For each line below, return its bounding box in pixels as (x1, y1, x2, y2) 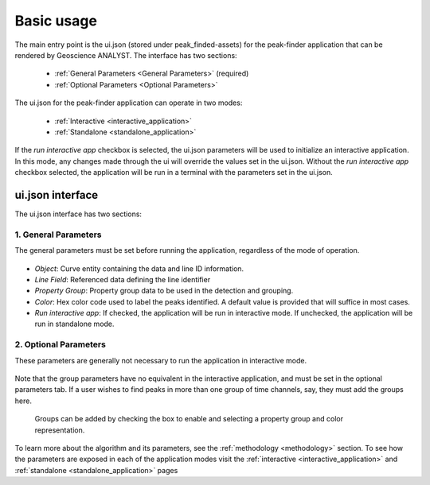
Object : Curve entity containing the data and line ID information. (34, 263, 244, 274)
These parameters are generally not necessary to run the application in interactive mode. (14, 355, 307, 365)
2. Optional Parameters (14, 339, 107, 350)
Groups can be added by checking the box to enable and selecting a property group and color (34, 414, 344, 424)
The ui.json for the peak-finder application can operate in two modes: (14, 98, 243, 107)
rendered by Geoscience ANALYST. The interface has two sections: (14, 50, 238, 60)
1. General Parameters (14, 229, 102, 240)
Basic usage (14, 12, 97, 29)
